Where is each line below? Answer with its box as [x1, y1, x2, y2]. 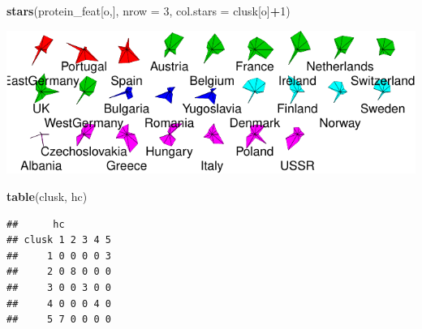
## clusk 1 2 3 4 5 [6, 234, 111, 246]
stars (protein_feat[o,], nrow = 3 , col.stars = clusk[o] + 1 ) [6, 2, 291, 19]
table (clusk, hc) [6, 188, 88, 205]
